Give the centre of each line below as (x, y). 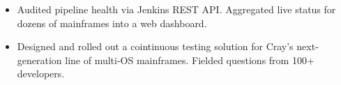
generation (39, 60)
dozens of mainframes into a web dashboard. (112, 23)
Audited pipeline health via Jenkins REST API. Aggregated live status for (176, 9)
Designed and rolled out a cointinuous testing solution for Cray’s (155, 46)
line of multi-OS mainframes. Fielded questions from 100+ (190, 60)
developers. (41, 74)
